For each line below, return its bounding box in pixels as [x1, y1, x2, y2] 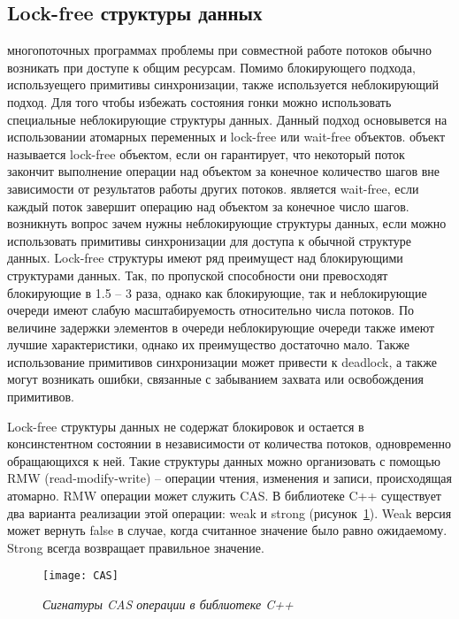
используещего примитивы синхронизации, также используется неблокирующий [7, 75, 440, 94]
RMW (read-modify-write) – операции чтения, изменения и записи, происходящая [7, 469, 452, 487]
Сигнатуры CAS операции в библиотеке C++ [42, 595, 294, 614]
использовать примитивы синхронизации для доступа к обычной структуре [7, 231, 411, 249]
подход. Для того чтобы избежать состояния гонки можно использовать [7, 92, 392, 111]
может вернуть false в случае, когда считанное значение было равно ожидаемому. [7, 521, 448, 539]
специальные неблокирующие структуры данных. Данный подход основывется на [7, 110, 448, 128]
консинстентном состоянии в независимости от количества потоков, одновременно [7, 434, 451, 453]
